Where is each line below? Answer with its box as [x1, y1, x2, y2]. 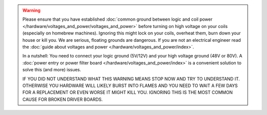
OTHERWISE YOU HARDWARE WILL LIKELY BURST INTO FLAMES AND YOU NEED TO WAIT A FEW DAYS [22, 83, 238, 88]
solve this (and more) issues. [22, 67, 82, 73]
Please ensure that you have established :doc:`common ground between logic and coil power [22, 16, 213, 22]
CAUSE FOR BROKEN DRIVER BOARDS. [22, 96, 103, 102]
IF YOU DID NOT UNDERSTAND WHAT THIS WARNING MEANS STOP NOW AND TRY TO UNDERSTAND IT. [22, 76, 240, 82]
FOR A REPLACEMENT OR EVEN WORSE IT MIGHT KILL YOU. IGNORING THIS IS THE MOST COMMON [22, 89, 233, 95]
